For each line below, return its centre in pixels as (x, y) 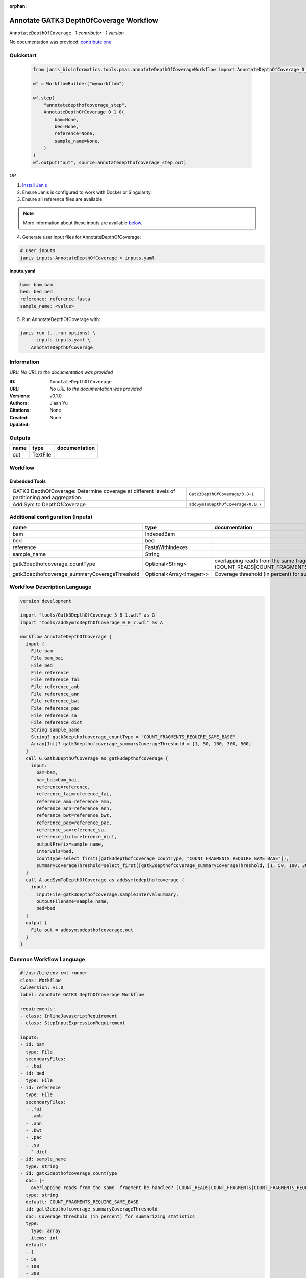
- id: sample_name (43, 1159)
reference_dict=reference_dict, (77, 837)
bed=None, (67, 126)
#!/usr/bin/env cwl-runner (54, 973)
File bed (42, 665)
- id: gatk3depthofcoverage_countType (69, 1173)
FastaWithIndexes (167, 547)
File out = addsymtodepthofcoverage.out (82, 930)
